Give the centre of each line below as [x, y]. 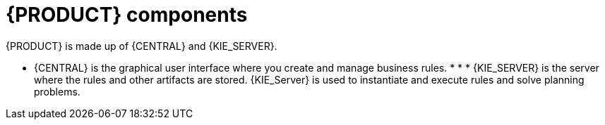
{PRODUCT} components [127, 15]
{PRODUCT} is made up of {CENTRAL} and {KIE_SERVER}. [142, 46]
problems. [57, 91]
